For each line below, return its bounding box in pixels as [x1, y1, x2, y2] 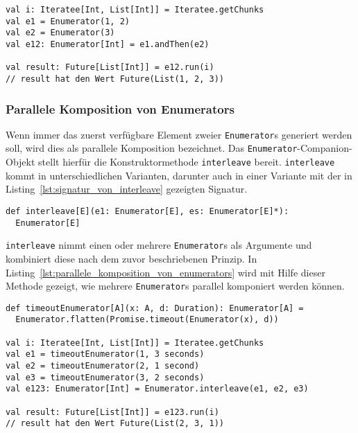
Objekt [6, 154, 35, 169]
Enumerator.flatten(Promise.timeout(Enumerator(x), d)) [15, 315, 279, 325]
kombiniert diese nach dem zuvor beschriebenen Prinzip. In [6, 251, 257, 265]
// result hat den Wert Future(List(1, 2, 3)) [6, 73, 224, 84]
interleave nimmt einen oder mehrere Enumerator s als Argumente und [6, 238, 312, 252]
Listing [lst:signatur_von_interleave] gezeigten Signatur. [6, 182, 248, 196]
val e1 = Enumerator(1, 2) [6, 16, 130, 26]
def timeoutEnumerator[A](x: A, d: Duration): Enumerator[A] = [6, 303, 304, 313]
